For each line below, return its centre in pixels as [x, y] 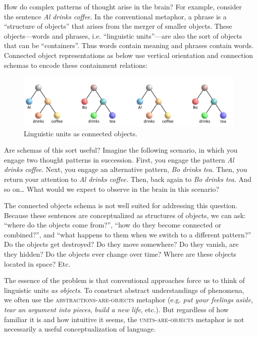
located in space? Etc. [37, 263]
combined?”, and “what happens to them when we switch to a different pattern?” [128, 234]
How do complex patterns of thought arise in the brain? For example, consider [123, 6]
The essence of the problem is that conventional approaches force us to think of [125, 280]
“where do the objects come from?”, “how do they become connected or [113, 225]
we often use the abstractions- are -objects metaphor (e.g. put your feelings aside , [128, 300]
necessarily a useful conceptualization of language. [80, 329]
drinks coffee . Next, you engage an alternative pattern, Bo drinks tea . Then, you [126, 169]
